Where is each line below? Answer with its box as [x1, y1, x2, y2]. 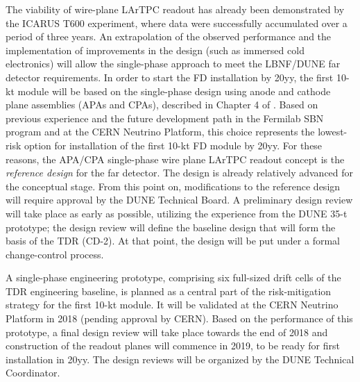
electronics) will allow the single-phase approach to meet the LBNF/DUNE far [6, 56, 341, 71]
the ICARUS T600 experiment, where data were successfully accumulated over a [6, 15, 348, 30]
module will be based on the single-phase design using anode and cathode [17, 83, 331, 98]
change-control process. [6, 247, 104, 261]
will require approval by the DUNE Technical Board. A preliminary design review [6, 192, 353, 207]
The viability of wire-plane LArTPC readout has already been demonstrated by [6, 2, 345, 16]
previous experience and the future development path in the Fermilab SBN [6, 110, 324, 125]
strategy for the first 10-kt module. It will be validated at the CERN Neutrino [6, 297, 338, 312]
